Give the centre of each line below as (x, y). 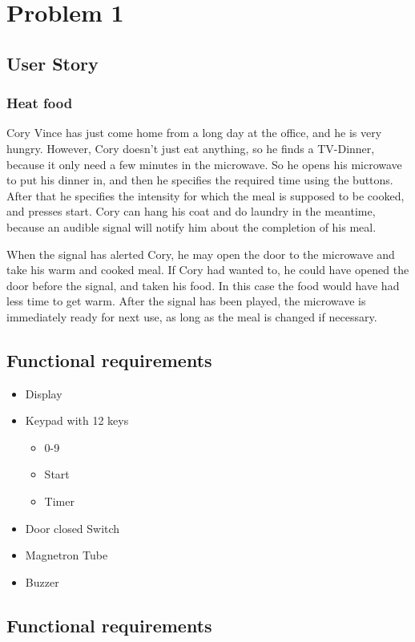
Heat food (40, 103)
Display (44, 393)
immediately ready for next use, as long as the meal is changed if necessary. (192, 316)
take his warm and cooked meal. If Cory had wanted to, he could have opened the (208, 270)
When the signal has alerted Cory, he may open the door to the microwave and (201, 254)
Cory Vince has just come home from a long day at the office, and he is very (194, 133)
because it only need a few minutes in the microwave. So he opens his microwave (204, 164)
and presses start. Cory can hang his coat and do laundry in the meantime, (191, 211)
